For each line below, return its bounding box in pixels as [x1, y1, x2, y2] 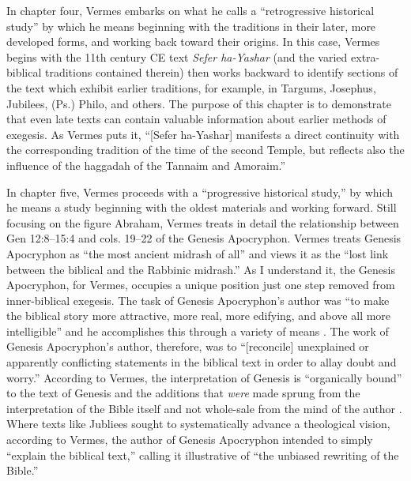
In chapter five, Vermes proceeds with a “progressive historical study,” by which [6, 183, 394, 200]
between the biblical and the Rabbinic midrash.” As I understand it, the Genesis [6, 261, 395, 277]
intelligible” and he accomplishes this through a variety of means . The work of [6, 322, 389, 339]
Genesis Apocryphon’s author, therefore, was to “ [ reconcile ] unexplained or [6, 338, 369, 355]
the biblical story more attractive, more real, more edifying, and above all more [6, 307, 391, 324]
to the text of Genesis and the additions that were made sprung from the [6, 385, 360, 401]
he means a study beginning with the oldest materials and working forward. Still [6, 199, 397, 216]
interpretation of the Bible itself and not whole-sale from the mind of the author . [6, 400, 402, 416]
